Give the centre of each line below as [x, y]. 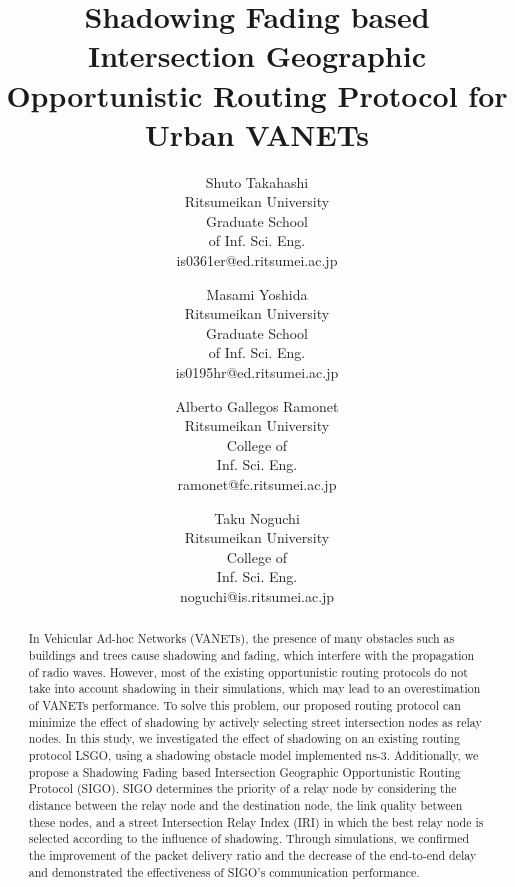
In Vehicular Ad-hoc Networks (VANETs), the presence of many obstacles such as [241, 638]
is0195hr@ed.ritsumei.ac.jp [257, 372]
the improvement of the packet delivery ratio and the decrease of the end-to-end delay [252, 854]
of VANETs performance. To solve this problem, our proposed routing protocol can [244, 704]
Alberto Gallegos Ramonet [257, 405]
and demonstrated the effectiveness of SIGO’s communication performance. [224, 871]
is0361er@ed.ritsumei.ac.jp [257, 260]
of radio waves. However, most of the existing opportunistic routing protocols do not [248, 671]
